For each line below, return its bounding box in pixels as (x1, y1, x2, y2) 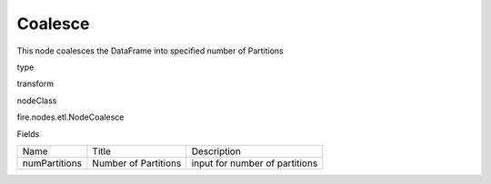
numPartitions (22, 157, 82, 169)
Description (191, 145, 241, 158)
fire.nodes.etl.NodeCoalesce (16, 111, 125, 122)
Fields (16, 128, 40, 140)
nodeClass (16, 95, 57, 106)
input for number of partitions (191, 157, 318, 169)
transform (16, 78, 55, 90)
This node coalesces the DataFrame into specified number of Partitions (16, 45, 284, 56)
